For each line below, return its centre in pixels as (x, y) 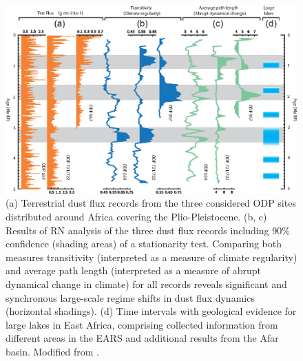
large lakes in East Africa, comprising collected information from (142, 324)
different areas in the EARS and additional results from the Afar (142, 338)
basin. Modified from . (52, 351)
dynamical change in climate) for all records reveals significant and (146, 284)
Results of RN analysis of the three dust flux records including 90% (148, 230)
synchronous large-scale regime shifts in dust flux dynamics (130, 297)
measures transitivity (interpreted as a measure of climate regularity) (151, 257)
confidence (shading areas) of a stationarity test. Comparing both (144, 244)
